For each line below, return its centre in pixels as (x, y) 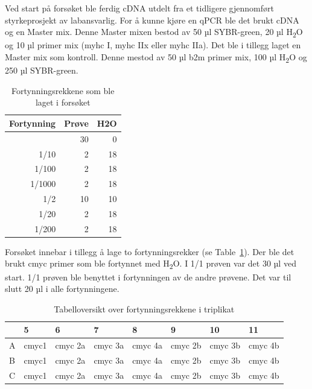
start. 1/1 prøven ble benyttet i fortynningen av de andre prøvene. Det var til (148, 277)
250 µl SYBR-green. (42, 70)
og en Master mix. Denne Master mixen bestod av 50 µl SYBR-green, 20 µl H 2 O (154, 32)
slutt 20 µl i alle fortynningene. (62, 289)
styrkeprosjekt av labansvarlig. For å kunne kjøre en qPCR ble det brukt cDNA (152, 20)
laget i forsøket (63, 102)
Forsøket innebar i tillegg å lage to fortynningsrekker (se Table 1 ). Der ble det (150, 251)
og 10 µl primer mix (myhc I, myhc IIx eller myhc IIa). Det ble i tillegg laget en (153, 45)
